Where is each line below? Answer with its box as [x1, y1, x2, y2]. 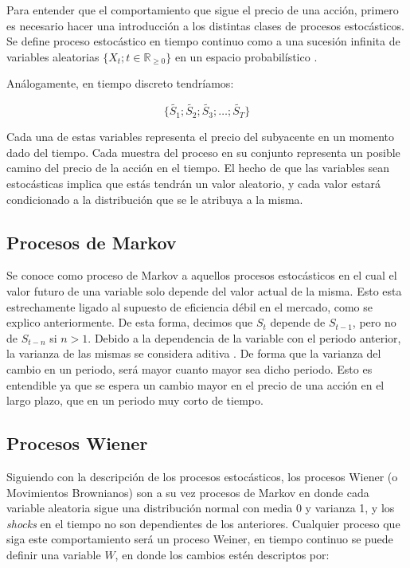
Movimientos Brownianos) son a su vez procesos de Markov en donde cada [6, 484, 369, 500]
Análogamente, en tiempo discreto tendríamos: [6, 75, 234, 92]
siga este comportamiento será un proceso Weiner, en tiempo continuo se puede [6, 531, 393, 547]
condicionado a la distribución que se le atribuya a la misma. [6, 190, 303, 207]
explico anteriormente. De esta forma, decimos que [6, 314, 253, 331]
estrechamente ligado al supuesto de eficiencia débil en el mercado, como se [6, 298, 373, 315]
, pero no [352, 314, 396, 331]
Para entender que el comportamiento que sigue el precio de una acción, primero [6, 2, 399, 18]
